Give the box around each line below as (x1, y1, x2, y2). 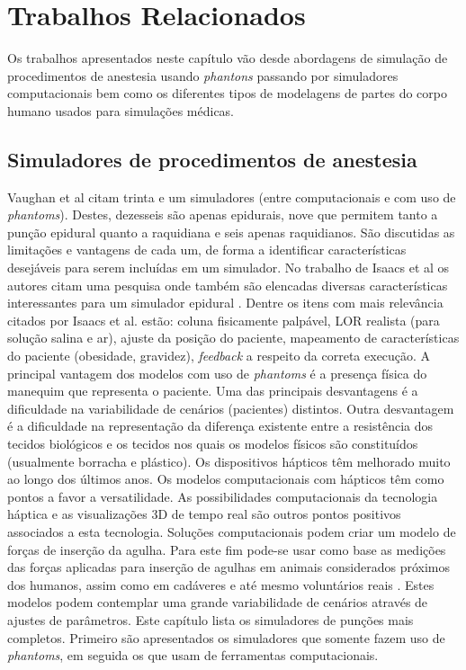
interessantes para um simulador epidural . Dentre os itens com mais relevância (7, 293, 444, 312)
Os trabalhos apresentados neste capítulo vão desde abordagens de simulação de (7, 49, 448, 67)
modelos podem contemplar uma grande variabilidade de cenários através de (7, 593, 428, 612)
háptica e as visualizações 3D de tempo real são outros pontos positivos (7, 505, 401, 523)
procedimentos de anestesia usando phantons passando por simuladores (7, 66, 399, 85)
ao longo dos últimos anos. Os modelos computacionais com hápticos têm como (7, 469, 444, 488)
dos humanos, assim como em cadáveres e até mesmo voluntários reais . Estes (7, 575, 435, 594)
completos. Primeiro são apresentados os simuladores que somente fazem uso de (7, 628, 445, 647)
